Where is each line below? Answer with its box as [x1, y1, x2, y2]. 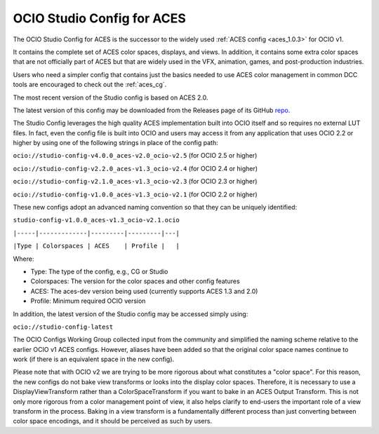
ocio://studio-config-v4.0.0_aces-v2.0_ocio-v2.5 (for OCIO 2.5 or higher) [13, 151, 258, 160]
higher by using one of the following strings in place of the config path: [13, 139, 218, 147]
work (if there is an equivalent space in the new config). [13, 355, 175, 364]
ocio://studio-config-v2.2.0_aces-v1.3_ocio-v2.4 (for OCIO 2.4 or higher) [13, 164, 258, 172]
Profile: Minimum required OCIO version [30, 297, 146, 305]
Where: [13, 255, 34, 263]
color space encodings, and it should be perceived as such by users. [13, 417, 213, 426]
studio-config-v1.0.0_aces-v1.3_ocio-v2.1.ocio [13, 216, 180, 224]
